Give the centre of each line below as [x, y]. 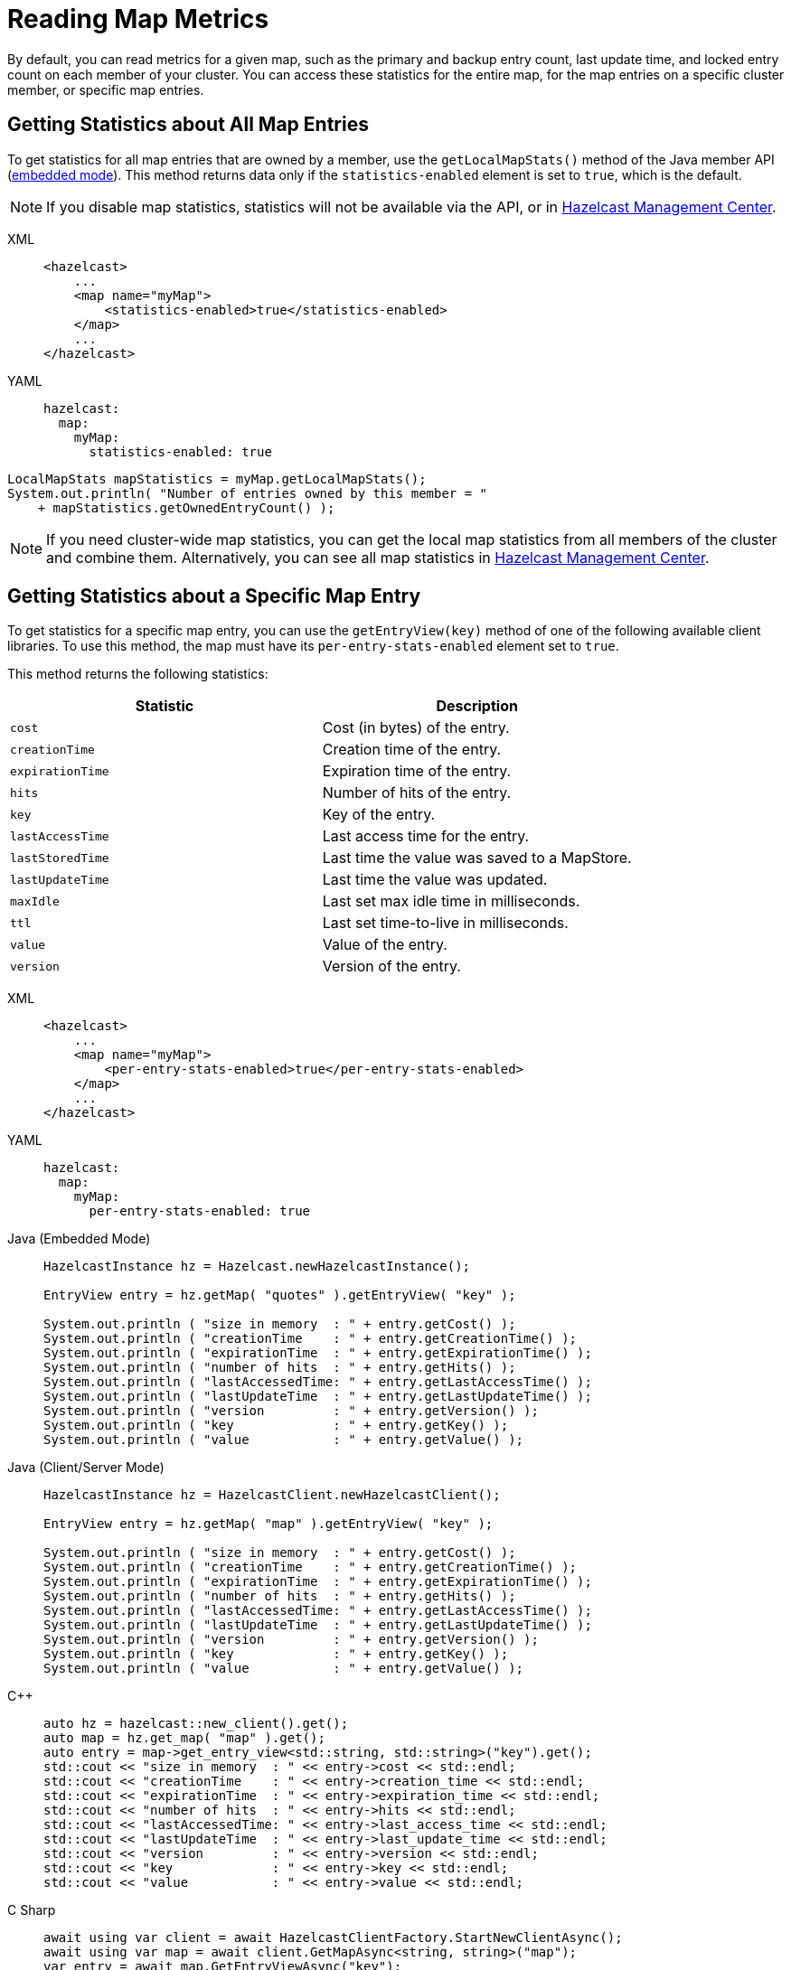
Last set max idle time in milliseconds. [451, 901]
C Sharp [32, 1910]
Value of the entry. [385, 945]
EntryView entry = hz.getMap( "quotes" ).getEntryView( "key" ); [280, 1295]
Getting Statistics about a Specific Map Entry [214, 596]
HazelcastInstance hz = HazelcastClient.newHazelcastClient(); [272, 1495]
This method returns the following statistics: [138, 674]
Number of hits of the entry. [417, 793]
